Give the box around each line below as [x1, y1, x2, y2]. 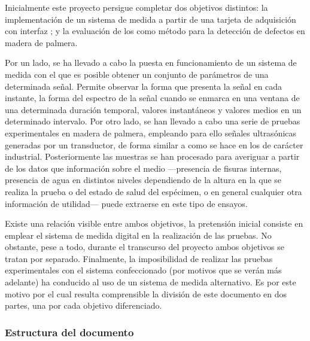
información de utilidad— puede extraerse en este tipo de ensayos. [5, 197, 248, 209]
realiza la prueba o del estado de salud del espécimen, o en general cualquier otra [5, 185, 302, 197]
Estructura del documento [5, 324, 134, 339]
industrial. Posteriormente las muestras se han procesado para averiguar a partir [5, 150, 300, 163]
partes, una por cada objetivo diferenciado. [5, 299, 162, 312]
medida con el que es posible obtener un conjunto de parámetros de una [5, 68, 269, 80]
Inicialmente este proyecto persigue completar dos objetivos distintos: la [5, 1, 268, 13]
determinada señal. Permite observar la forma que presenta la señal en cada [5, 80, 282, 92]
